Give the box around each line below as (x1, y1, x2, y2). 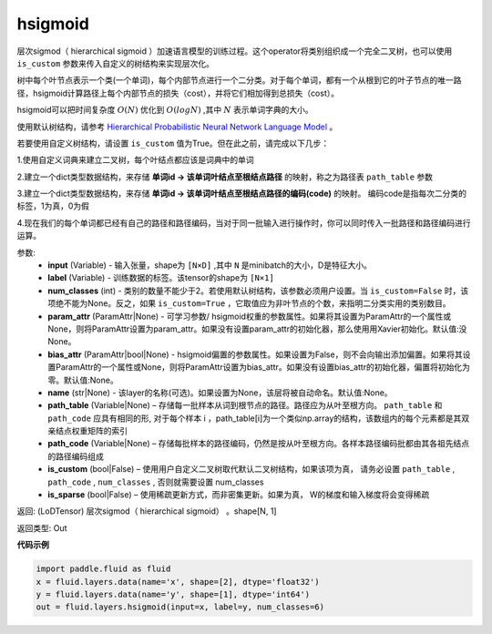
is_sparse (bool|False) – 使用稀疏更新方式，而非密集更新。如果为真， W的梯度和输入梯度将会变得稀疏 (47, 489, 430, 500)
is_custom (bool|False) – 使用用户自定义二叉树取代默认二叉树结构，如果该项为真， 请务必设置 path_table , (47, 464, 456, 475)
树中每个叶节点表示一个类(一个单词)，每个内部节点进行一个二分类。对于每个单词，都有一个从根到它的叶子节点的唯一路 (16, 75, 462, 86)
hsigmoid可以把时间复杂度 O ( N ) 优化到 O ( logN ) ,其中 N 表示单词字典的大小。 (16, 105, 313, 116)
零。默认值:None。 (47, 374, 118, 385)
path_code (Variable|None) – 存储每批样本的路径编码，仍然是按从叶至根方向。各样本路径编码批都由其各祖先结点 (47, 438, 470, 449)
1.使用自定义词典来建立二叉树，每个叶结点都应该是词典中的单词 (16, 155, 254, 166)
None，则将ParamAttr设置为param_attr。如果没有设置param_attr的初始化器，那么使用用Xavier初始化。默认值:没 (47, 323, 467, 334)
